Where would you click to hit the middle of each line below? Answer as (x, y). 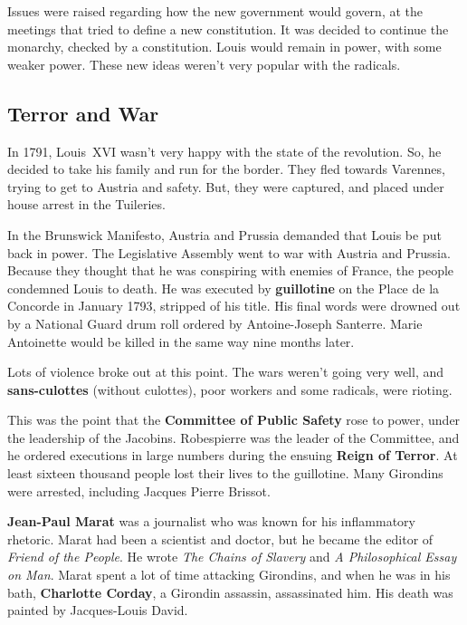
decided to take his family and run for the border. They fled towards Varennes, (226, 169)
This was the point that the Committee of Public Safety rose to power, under (234, 420)
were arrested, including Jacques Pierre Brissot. (139, 490)
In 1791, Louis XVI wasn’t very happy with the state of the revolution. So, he (224, 151)
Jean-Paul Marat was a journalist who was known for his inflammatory (211, 521)
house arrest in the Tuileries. (86, 204)
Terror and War (83, 113)
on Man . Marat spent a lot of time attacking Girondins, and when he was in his (229, 575)
